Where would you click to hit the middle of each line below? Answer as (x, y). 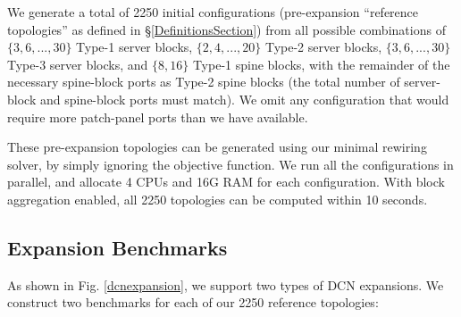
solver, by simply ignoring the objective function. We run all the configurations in (230, 164)
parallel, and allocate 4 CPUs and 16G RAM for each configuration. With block (226, 182)
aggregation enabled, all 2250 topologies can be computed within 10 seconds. (218, 199)
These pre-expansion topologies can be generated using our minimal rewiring (217, 147)
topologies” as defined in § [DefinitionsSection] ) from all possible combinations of (226, 29)
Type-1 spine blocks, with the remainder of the (321, 64)
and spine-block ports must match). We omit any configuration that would (244, 99)
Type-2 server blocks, (323, 47)
